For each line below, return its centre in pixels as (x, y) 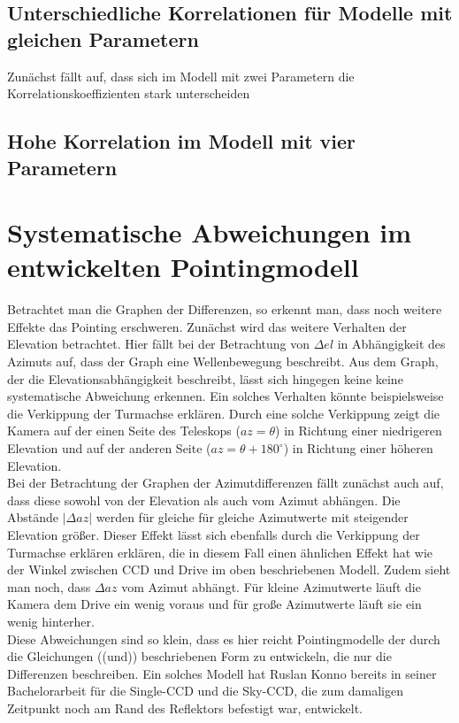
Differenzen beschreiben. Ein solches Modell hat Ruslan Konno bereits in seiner (222, 673)
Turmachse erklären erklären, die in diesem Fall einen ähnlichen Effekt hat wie (220, 552)
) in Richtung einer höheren (358, 448)
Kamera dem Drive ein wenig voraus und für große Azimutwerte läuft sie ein (214, 604)
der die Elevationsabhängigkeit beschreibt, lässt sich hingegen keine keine (205, 378)
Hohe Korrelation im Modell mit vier (182, 141)
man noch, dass (49, 586)
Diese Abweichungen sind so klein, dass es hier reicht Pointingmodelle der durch (224, 638)
